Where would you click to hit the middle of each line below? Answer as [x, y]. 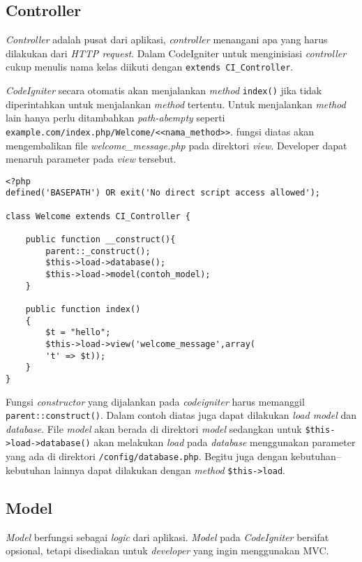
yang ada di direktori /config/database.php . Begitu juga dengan [147, 456]
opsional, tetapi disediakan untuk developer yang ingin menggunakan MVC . [167, 550]
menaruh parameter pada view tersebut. [91, 159]
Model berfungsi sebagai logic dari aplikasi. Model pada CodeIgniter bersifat [167, 537]
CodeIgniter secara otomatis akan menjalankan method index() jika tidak [164, 90]
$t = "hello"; [78, 333]
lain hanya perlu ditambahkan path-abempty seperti [115, 118]
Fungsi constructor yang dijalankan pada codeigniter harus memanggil [155, 401]
